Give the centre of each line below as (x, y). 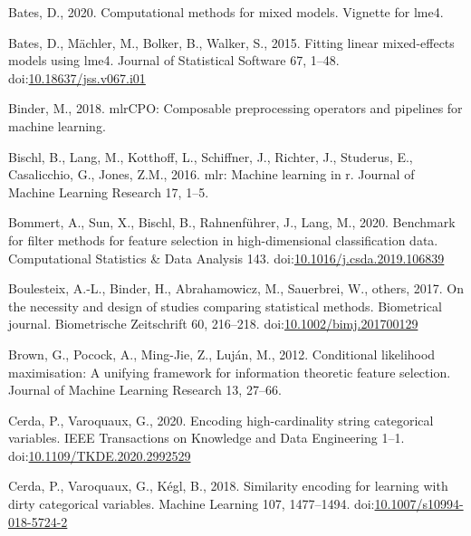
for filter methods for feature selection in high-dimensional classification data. (223, 239)
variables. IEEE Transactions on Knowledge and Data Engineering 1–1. (207, 438)
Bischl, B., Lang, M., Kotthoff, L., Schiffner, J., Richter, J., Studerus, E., (211, 156)
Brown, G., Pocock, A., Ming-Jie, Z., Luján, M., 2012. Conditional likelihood (222, 354)
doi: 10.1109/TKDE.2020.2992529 (100, 455)
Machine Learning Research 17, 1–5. (109, 191)
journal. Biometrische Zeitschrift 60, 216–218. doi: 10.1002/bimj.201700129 (213, 324)
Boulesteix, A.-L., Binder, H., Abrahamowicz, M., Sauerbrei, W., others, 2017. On (236, 288)
